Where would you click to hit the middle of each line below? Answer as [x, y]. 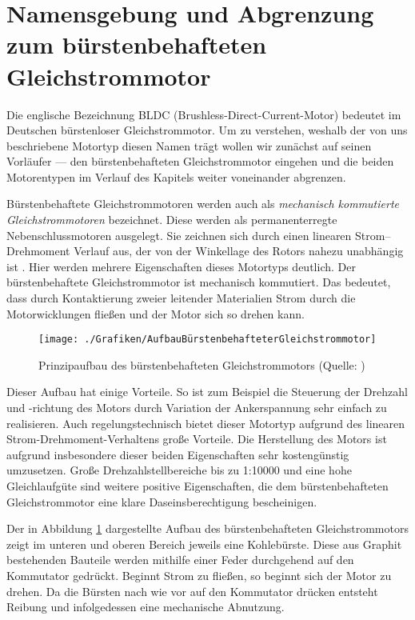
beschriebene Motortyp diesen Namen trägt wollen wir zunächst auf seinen [189, 145]
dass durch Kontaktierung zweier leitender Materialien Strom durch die [181, 298]
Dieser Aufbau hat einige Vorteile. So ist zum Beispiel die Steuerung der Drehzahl [207, 392]
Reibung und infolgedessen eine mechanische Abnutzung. [146, 607]
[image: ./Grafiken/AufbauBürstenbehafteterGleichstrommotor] [207, 340]
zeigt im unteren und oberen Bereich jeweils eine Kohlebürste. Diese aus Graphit [204, 544]
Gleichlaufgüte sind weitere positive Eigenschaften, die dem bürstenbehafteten [198, 486]
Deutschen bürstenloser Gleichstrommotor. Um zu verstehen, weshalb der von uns [207, 130]
